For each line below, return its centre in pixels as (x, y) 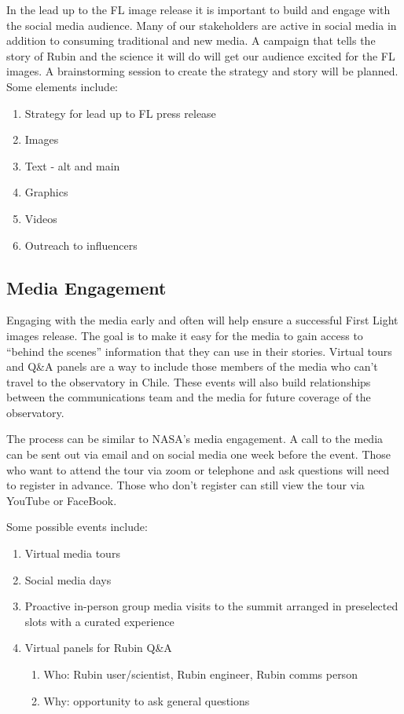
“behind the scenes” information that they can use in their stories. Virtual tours (199, 351)
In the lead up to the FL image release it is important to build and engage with (198, 9)
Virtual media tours (72, 553)
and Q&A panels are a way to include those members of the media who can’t (192, 366)
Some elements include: (62, 86)
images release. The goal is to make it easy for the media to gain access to (185, 335)
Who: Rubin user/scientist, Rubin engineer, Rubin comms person (200, 674)
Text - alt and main (72, 165)
